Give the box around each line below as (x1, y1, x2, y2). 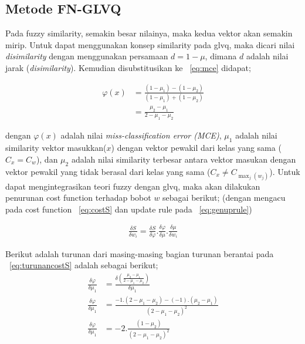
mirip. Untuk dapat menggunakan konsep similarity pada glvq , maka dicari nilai (5, 38, 295, 50)
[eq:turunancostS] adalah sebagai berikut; (9, 259, 158, 271)
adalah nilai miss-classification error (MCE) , (60, 129, 222, 141)
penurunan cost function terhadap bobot (5, 191, 151, 204)
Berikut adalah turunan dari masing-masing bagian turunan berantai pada (5, 247, 274, 259)
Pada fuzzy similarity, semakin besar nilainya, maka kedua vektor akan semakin (5, 27, 293, 39)
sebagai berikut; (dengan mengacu (162, 191, 286, 204)
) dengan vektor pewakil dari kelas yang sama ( (111, 141, 282, 154)
